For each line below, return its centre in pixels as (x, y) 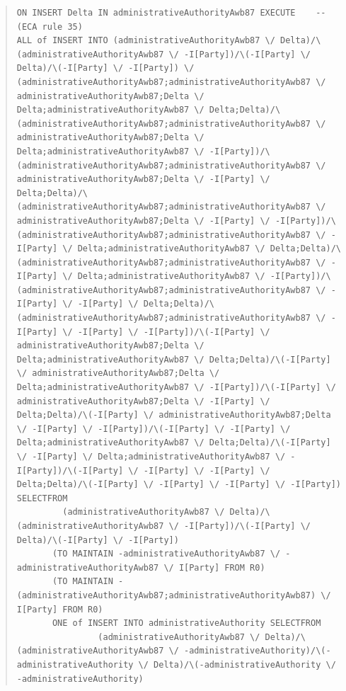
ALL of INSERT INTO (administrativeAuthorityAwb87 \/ (146, 41)
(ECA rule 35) (50, 27)
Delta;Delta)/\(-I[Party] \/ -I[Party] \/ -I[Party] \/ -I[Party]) (179, 485)
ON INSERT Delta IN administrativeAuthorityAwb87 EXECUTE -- (171, 13)
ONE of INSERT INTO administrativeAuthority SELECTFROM (186, 623)
